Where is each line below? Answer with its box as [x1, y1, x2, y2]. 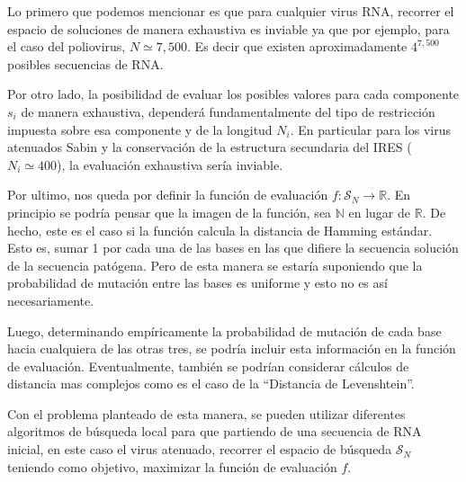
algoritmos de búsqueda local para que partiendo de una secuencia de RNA [7, 422, 422, 441]
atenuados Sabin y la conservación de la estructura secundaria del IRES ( [7, 138, 412, 156]
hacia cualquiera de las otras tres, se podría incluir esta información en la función [7, 339, 456, 358]
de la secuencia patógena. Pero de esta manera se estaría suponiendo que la [7, 255, 423, 274]
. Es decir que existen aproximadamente [187, 37, 408, 56]
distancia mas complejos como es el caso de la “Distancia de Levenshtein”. [7, 374, 415, 393]
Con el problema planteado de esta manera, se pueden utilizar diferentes [7, 404, 406, 423]
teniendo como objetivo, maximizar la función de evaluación [7, 457, 337, 476]
